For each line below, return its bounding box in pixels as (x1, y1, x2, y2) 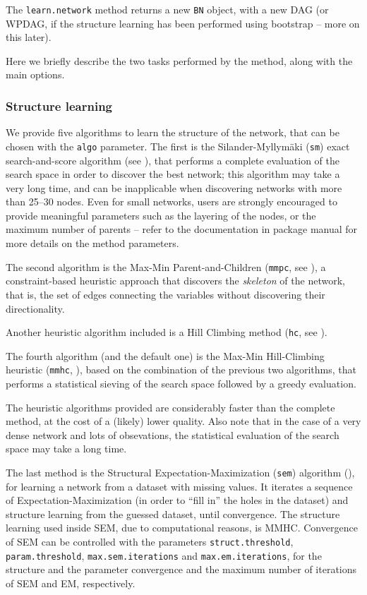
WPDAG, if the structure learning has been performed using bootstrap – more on (6, 16, 360, 30)
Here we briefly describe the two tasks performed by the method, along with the (6, 53, 353, 68)
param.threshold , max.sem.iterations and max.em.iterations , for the (6, 548, 322, 563)
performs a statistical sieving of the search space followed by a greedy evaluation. (6, 376, 356, 390)
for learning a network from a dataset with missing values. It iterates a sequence (6, 479, 353, 493)
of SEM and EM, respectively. (6, 575, 136, 590)
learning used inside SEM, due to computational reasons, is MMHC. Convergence (6, 520, 358, 535)
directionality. (6, 301, 65, 315)
